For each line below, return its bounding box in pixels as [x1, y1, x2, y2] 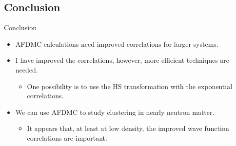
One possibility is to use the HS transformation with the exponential [27, 81, 233, 91]
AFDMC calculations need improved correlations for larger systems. [15, 38, 218, 49]
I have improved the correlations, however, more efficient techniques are [15, 55, 230, 65]
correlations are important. [27, 132, 107, 143]
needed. [15, 64, 38, 74]
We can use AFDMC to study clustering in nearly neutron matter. [15, 107, 215, 117]
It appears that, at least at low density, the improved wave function [27, 123, 229, 133]
